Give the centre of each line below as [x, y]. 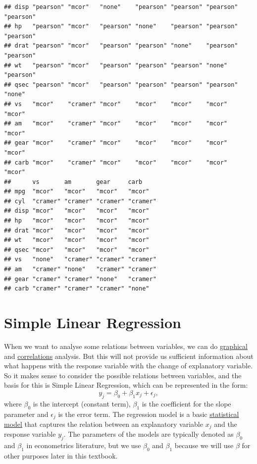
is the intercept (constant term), [82, 403]
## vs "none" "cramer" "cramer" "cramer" [80, 260]
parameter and [26, 414]
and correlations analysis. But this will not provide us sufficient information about [129, 356]
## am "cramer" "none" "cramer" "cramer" [80, 269]
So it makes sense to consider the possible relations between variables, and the [123, 375]
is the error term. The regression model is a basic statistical [149, 414]
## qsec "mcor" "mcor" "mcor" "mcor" [77, 250]
